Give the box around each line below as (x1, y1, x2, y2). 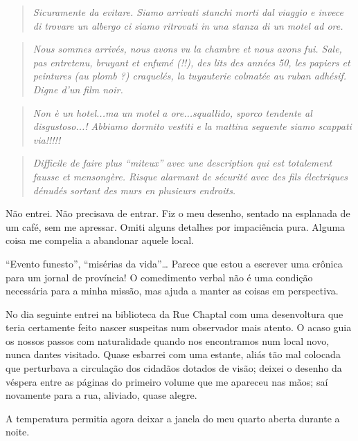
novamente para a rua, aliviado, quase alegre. (6, 388, 197, 402)
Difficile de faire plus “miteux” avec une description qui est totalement (33, 156, 332, 170)
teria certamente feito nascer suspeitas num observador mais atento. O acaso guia (6, 320, 352, 335)
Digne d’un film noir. (33, 82, 123, 96)
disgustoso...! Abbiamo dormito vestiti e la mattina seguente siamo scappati (33, 119, 352, 133)
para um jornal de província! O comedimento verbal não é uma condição (6, 270, 313, 284)
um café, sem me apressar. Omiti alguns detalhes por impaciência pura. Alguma (6, 219, 346, 234)
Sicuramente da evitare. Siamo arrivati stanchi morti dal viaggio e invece (33, 5, 343, 19)
